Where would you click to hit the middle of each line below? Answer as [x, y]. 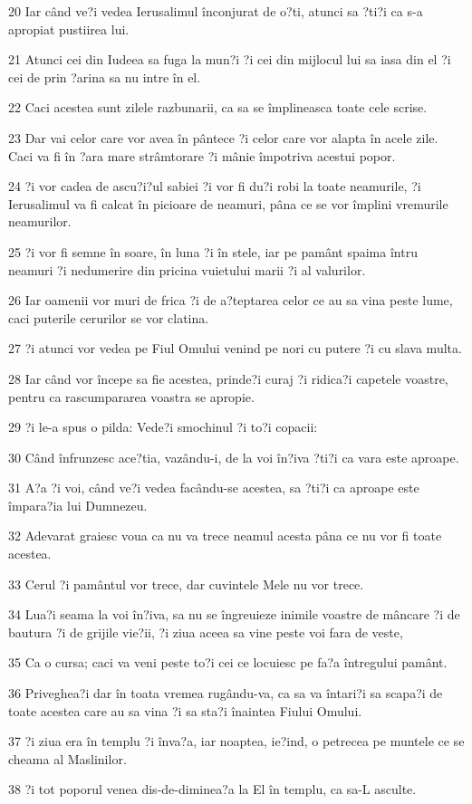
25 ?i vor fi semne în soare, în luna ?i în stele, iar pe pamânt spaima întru [213, 251]
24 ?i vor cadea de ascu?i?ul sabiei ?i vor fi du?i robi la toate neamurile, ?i [215, 186]
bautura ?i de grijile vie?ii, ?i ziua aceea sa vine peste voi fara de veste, [206, 632]
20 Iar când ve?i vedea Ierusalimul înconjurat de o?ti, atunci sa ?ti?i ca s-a [216, 11]
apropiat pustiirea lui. [69, 29]
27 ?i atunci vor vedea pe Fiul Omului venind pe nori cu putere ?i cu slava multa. [235, 348]
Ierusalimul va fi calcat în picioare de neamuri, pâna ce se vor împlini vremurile [228, 203]
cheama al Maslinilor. [67, 758]
